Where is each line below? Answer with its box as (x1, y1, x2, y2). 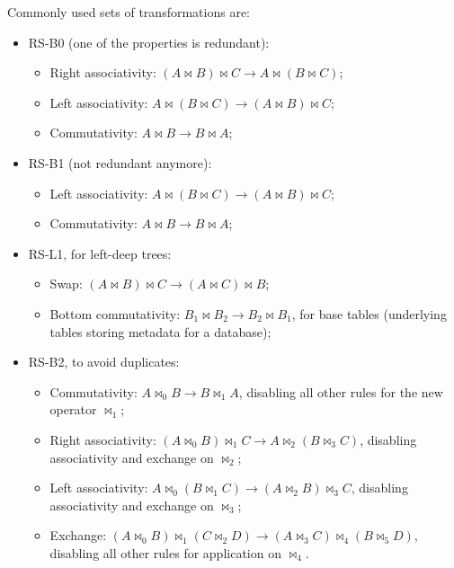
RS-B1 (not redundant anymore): (28, 153, 212, 172)
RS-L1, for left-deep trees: (28, 244, 172, 262)
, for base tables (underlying (291, 304, 447, 323)
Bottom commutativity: (49, 304, 181, 323)
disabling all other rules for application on (49, 543, 281, 562)
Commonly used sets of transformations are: (7, 3, 250, 21)
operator (49, 400, 97, 419)
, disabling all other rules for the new (238, 382, 443, 401)
